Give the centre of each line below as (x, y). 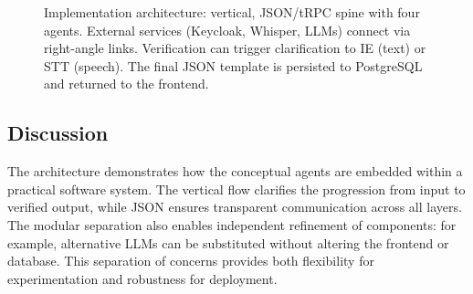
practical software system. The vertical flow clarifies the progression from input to (236, 189)
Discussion (58, 133)
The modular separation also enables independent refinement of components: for (232, 224)
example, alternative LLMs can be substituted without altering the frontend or (228, 242)
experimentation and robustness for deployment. (142, 278)
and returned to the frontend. (126, 84)
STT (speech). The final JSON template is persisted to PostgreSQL (233, 65)
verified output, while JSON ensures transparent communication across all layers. (235, 207)
